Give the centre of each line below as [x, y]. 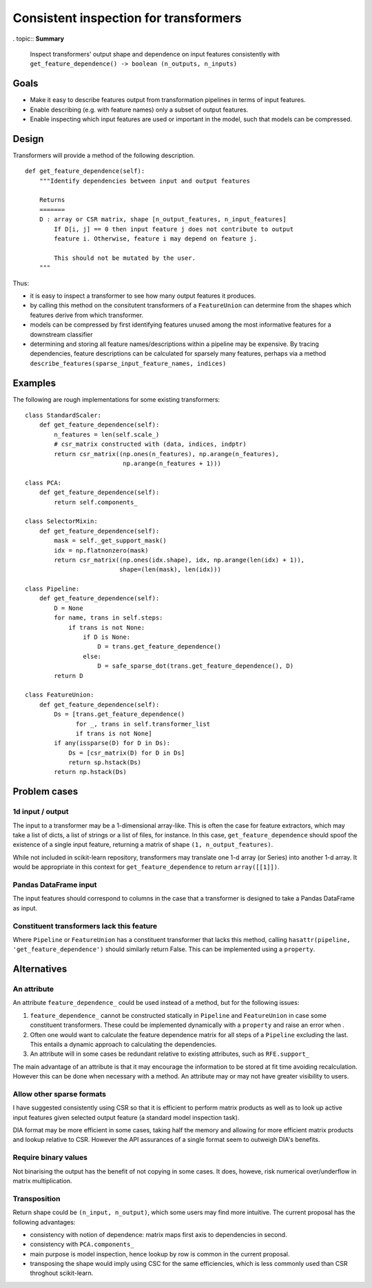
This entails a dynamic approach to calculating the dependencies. [123, 1044]
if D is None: [107, 637]
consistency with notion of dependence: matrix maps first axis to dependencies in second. [158, 1234]
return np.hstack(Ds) [91, 772]
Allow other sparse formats [60, 1094]
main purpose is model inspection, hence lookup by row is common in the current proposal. [160, 1254]
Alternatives [40, 969]
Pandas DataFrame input [55, 884]
